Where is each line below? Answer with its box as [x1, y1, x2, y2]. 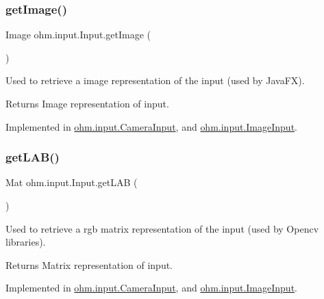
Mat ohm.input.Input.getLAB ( [5, 175, 138, 190]
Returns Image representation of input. [5, 96, 169, 110]
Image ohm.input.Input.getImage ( [5, 27, 151, 42]
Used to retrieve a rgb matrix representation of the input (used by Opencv [5, 221, 319, 235]
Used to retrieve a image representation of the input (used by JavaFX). [5, 73, 305, 88]
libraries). [5, 235, 46, 249]
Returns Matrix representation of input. [5, 257, 173, 272]
